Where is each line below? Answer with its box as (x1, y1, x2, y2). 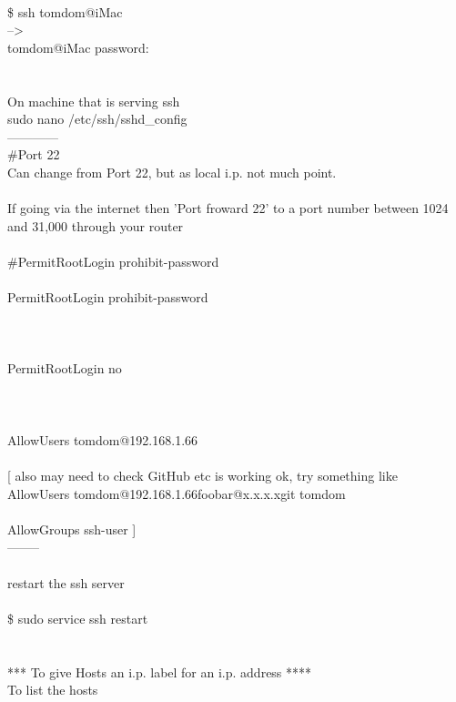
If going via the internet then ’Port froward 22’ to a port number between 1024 (7, 198, 449, 218)
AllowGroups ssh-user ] (7, 519, 137, 538)
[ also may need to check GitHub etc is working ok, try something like (7, 466, 398, 485)
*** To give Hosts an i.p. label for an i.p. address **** (7, 662, 312, 681)
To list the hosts (7, 680, 98, 699)
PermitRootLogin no (7, 359, 122, 378)
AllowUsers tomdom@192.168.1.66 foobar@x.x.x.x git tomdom (7, 483, 346, 503)
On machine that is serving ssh (7, 91, 180, 110)
